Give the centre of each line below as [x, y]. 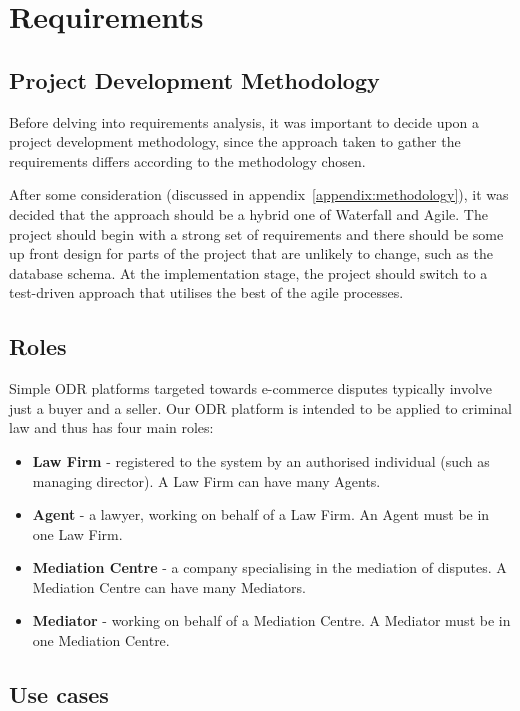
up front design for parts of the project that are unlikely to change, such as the [251, 253]
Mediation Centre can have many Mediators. [169, 586]
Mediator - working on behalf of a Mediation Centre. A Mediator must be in [271, 620]
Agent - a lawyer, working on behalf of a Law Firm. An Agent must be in [261, 514]
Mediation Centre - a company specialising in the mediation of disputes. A [269, 567]
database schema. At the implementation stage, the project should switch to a [248, 272]
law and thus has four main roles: [111, 427]
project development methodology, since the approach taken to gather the [235, 141]
